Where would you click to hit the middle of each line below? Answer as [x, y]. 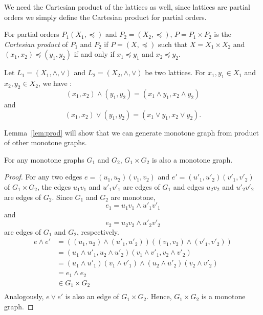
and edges [189, 186]
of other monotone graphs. [46, 142]
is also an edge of [92, 296]
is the [223, 34]
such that [173, 44]
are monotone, [133, 197]
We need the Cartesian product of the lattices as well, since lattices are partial [127, 7]
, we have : [55, 83]
